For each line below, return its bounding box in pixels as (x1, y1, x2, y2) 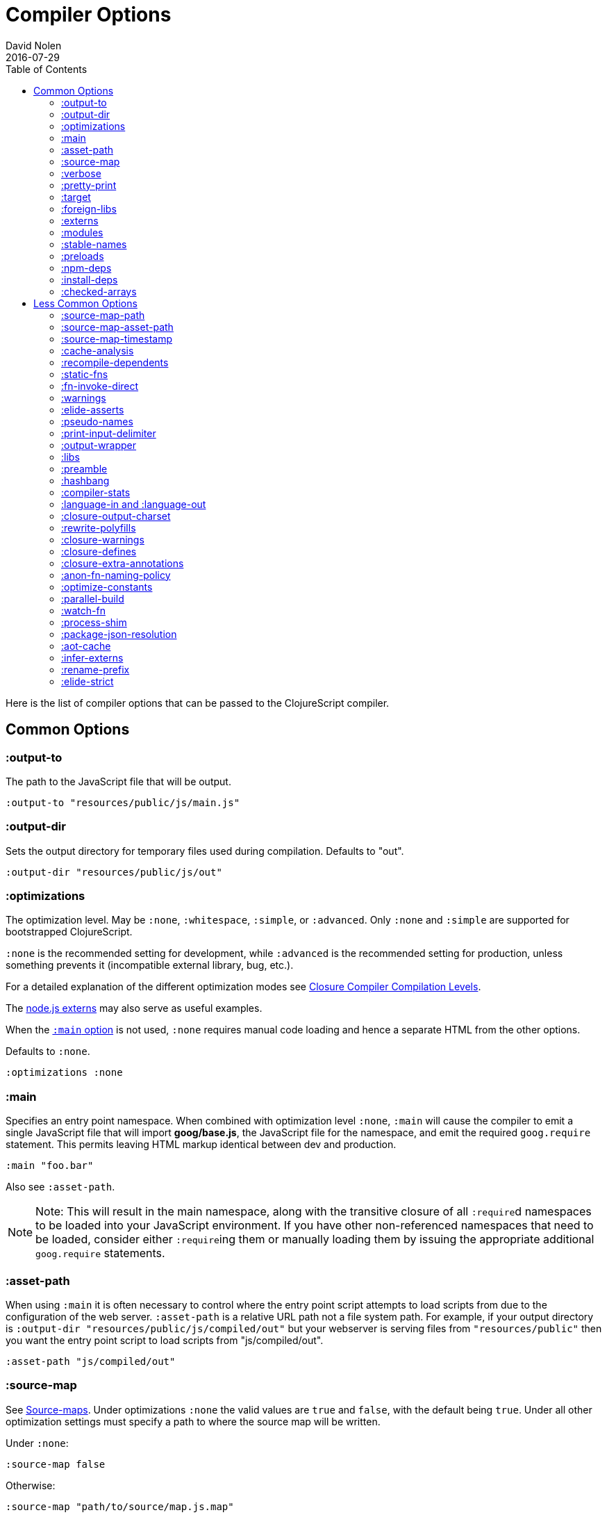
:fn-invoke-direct (61, 379, 139, 392)
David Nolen (6, 39, 62, 51)
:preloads (61, 249, 104, 262)
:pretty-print (61, 179, 117, 191)
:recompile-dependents (61, 356, 169, 368)
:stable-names (61, 238, 127, 250)
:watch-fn (61, 604, 106, 616)
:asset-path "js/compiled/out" (6, 1355, 176, 1367)
